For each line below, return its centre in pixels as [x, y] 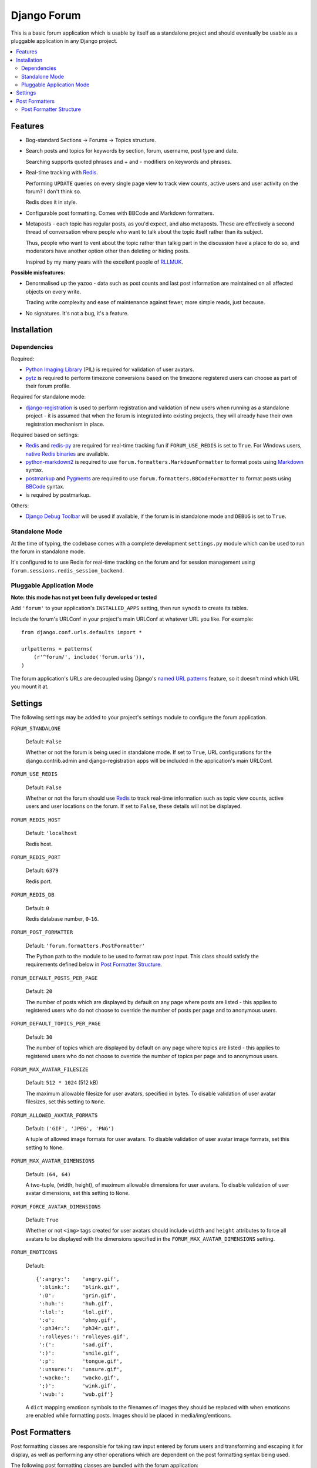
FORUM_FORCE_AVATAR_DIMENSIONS [56, 1206]
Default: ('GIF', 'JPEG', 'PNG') [70, 1128]
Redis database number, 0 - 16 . [62, 918]
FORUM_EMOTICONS [34, 1252]
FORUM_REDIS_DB [33, 895]
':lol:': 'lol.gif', [76, 1312]
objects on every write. [53, 291]
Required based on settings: [45, 435]
